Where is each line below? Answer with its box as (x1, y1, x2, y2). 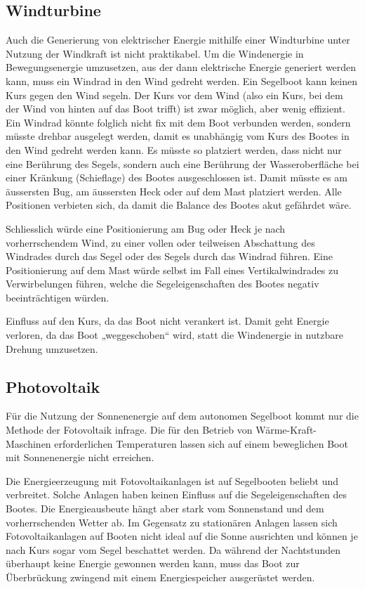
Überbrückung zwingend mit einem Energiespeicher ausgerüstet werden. (6, 570, 315, 584)
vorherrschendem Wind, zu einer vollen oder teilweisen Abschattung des (6, 235, 315, 250)
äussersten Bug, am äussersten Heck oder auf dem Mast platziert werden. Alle (6, 183, 342, 198)
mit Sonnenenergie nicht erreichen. (6, 450, 154, 465)
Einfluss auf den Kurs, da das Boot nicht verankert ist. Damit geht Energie (6, 313, 329, 328)
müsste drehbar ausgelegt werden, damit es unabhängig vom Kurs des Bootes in (6, 129, 350, 143)
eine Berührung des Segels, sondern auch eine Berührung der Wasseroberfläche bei (6, 156, 359, 171)
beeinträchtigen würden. (6, 290, 109, 304)
